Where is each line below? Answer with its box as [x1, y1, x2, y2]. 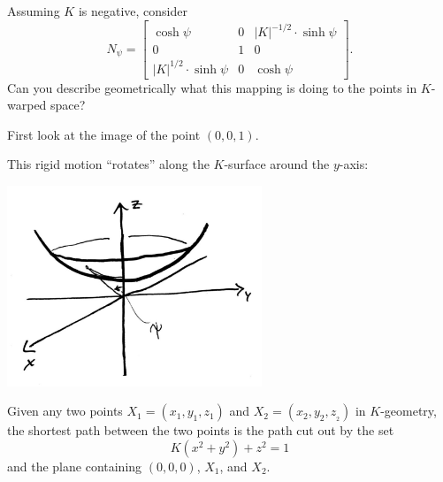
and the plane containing [7, 456, 142, 475]
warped [7, 96, 47, 114]
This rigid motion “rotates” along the [7, 155, 210, 173]
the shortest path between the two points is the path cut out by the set [7, 421, 394, 440]
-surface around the [224, 155, 330, 173]
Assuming [7, 2, 60, 19]
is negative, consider [78, 2, 187, 19]
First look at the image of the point [7, 125, 201, 143]
